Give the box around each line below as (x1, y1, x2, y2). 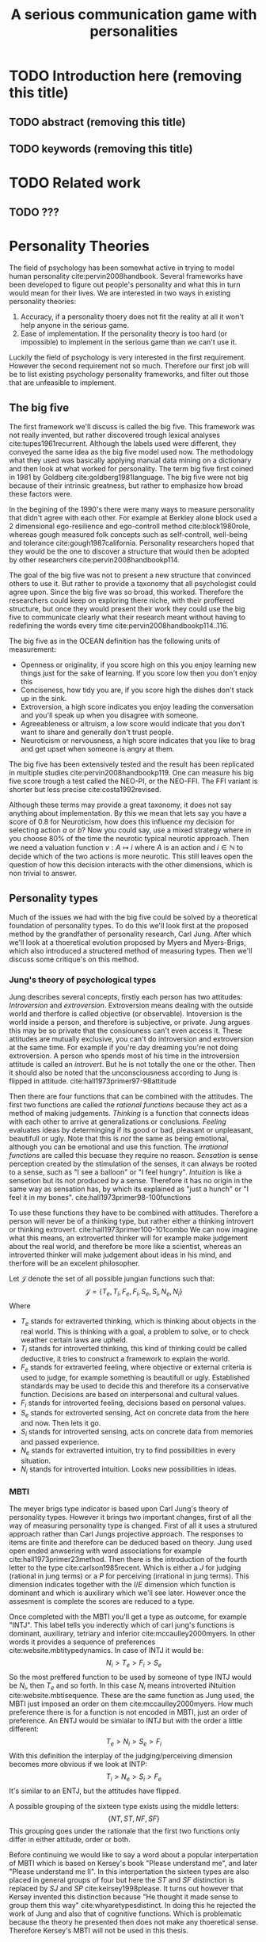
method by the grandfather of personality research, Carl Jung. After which (9, 929, 252, 939)
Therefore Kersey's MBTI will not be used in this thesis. (9, 1926, 188, 1936)
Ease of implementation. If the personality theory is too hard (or (20, 329, 228, 338)
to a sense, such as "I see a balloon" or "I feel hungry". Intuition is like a (9, 1167, 242, 1177)
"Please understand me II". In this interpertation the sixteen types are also (9, 1867, 250, 1876)
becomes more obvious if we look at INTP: (9, 1760, 147, 1769)
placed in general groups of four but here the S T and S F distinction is (9, 1875, 234, 1885)
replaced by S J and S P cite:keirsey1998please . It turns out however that (9, 1883, 244, 1894)
